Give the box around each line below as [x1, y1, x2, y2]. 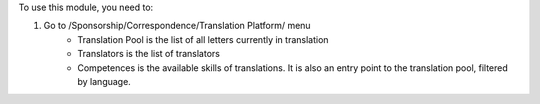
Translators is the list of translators [77, 48, 220, 60]
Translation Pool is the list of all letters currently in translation [77, 33, 329, 45]
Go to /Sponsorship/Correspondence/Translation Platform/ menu [43, 20, 311, 32]
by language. [77, 75, 132, 87]
